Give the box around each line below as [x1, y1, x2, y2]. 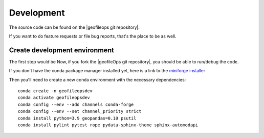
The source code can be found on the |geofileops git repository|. [9, 24, 140, 30]
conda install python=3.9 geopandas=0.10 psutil [18, 115, 136, 121]
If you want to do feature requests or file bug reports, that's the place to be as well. [9, 33, 176, 39]
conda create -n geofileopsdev [18, 88, 93, 94]
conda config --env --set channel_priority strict [18, 109, 142, 114]
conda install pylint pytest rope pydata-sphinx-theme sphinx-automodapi [18, 122, 198, 128]
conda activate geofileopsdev [18, 95, 90, 100]
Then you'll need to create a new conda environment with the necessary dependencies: [9, 77, 186, 82]
